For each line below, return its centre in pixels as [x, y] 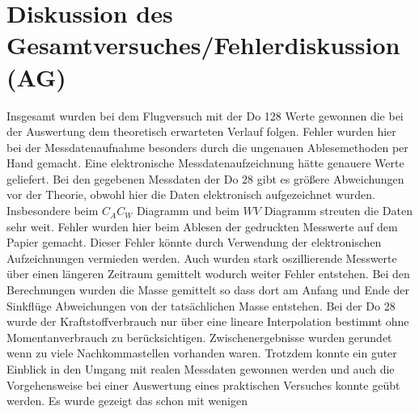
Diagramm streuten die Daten [338, 211]
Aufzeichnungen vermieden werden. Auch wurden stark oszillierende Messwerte [202, 258]
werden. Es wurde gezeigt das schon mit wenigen [127, 401]
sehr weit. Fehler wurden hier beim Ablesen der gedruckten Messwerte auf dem [202, 226]
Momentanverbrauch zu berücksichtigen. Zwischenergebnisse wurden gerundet [199, 337]
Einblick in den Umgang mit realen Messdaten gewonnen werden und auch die [201, 369]
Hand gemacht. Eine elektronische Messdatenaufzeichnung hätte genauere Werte [205, 163]
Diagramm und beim [188, 211]
